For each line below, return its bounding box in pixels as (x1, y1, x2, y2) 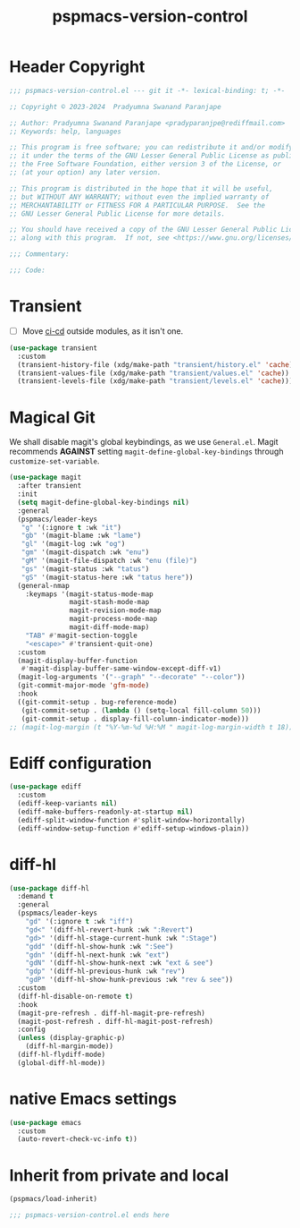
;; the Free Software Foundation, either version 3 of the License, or (9, 159, 281, 169)
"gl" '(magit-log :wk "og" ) (21, 540, 126, 549)
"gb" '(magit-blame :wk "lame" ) (21, 531, 142, 541)
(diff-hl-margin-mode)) (25, 1042, 114, 1051)
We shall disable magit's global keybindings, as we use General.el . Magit (9, 437, 279, 448)
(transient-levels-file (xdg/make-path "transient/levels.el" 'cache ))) (17, 377, 294, 386)
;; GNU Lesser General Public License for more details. (9, 209, 226, 218)
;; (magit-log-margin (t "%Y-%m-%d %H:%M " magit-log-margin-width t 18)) (9, 722, 294, 731)
